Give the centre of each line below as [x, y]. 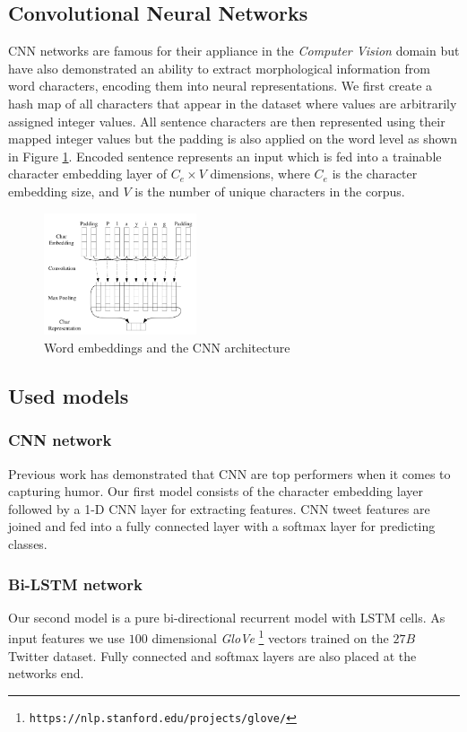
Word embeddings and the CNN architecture [167, 348]
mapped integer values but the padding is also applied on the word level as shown [233, 139]
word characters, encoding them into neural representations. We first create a [221, 86]
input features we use [67, 638]
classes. [28, 543]
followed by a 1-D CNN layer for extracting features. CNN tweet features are [219, 508]
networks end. [46, 673]
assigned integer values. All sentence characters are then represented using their [227, 121]
